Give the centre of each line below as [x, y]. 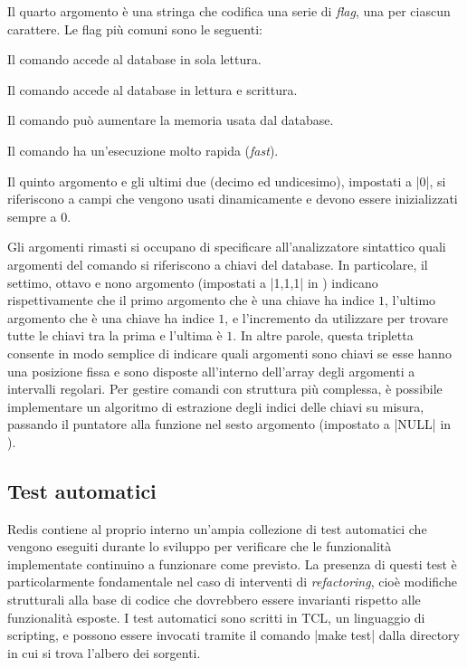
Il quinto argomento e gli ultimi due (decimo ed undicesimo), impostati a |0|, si [227, 181]
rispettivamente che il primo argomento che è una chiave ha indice [191, 300]
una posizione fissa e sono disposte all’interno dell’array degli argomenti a [211, 371]
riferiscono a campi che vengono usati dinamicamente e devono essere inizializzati [233, 199]
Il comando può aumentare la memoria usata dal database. [171, 120]
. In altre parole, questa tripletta [323, 335]
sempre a [32, 216]
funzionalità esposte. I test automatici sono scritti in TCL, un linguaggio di [216, 617]
